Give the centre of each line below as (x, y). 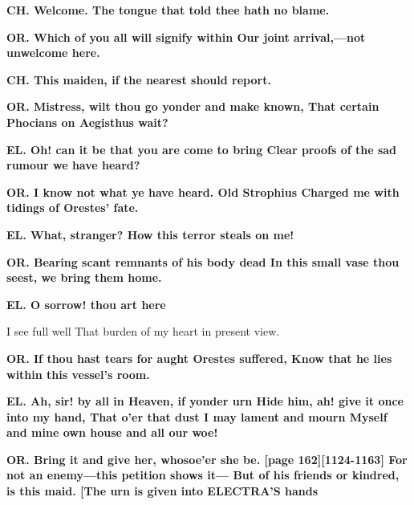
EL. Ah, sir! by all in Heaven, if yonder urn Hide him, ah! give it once (205, 401)
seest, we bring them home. (84, 277)
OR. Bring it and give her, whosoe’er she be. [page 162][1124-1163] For (207, 459)
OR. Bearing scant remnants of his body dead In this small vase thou (203, 261)
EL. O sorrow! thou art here (86, 304)
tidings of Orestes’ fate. (73, 208)
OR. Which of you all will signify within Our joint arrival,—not (186, 37)
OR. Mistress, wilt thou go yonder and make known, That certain (193, 106)
